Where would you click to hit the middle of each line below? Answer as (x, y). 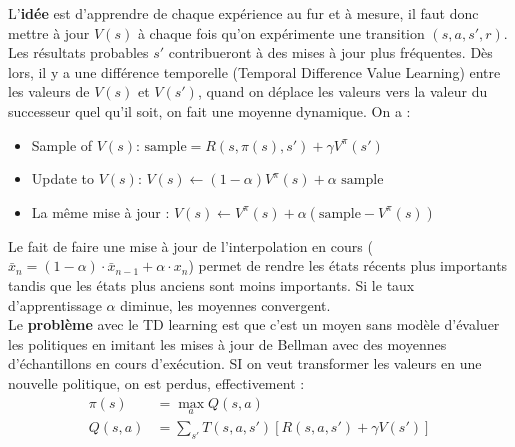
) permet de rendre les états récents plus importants (348, 265)
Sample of (62, 144)
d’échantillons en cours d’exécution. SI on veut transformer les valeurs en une (245, 363)
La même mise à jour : (100, 211)
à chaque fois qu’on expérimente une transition (281, 32)
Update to (63, 178)
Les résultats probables (78, 52)
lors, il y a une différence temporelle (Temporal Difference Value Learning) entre (254, 71)
